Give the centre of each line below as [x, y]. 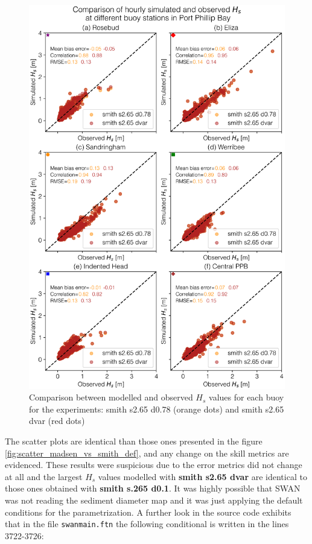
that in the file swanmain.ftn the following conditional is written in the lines [147, 524]
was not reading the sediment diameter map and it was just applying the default [154, 500]
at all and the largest [44, 476]
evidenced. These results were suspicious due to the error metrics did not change [154, 465]
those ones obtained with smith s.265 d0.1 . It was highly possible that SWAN [153, 488]
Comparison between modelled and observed [111, 397]
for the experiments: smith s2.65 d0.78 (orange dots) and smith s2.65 [157, 409]
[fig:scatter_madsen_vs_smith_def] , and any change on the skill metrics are [147, 453]
